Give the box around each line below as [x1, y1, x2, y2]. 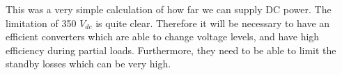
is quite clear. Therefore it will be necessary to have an [95, 15, 330, 30]
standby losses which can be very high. [6, 56, 171, 71]
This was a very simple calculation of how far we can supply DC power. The [6, 2, 332, 16]
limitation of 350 [6, 15, 77, 30]
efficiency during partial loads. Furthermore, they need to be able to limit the [6, 42, 336, 57]
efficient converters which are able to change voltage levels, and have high [6, 29, 320, 44]
